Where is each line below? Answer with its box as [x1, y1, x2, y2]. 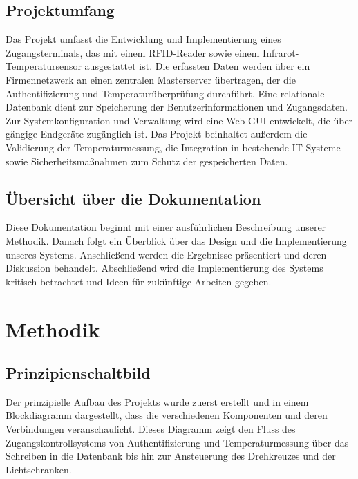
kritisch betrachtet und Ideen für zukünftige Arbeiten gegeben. [6, 274, 272, 288]
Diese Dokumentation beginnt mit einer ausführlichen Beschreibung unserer [6, 220, 326, 234]
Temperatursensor [6, 59, 82, 73]
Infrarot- [263, 45, 299, 59]
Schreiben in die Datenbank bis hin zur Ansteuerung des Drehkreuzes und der [6, 449, 336, 463]
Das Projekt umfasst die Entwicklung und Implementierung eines [6, 32, 281, 46]
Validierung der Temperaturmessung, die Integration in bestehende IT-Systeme [6, 140, 341, 154]
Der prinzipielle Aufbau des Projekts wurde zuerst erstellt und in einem [6, 394, 309, 408]
